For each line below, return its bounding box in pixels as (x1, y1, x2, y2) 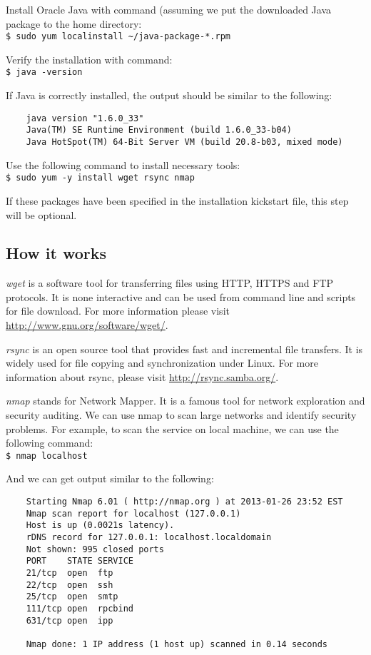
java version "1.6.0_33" (26, 113, 144, 123)
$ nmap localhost (6, 450, 88, 461)
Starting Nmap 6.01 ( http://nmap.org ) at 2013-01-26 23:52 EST (26, 497, 343, 507)
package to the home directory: (6, 16, 142, 31)
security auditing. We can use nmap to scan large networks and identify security (6, 407, 357, 422)
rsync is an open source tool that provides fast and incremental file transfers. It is (6, 341, 363, 356)
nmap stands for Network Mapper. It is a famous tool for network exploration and (6, 393, 365, 408)
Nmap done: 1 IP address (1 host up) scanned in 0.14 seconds (26, 639, 328, 649)
